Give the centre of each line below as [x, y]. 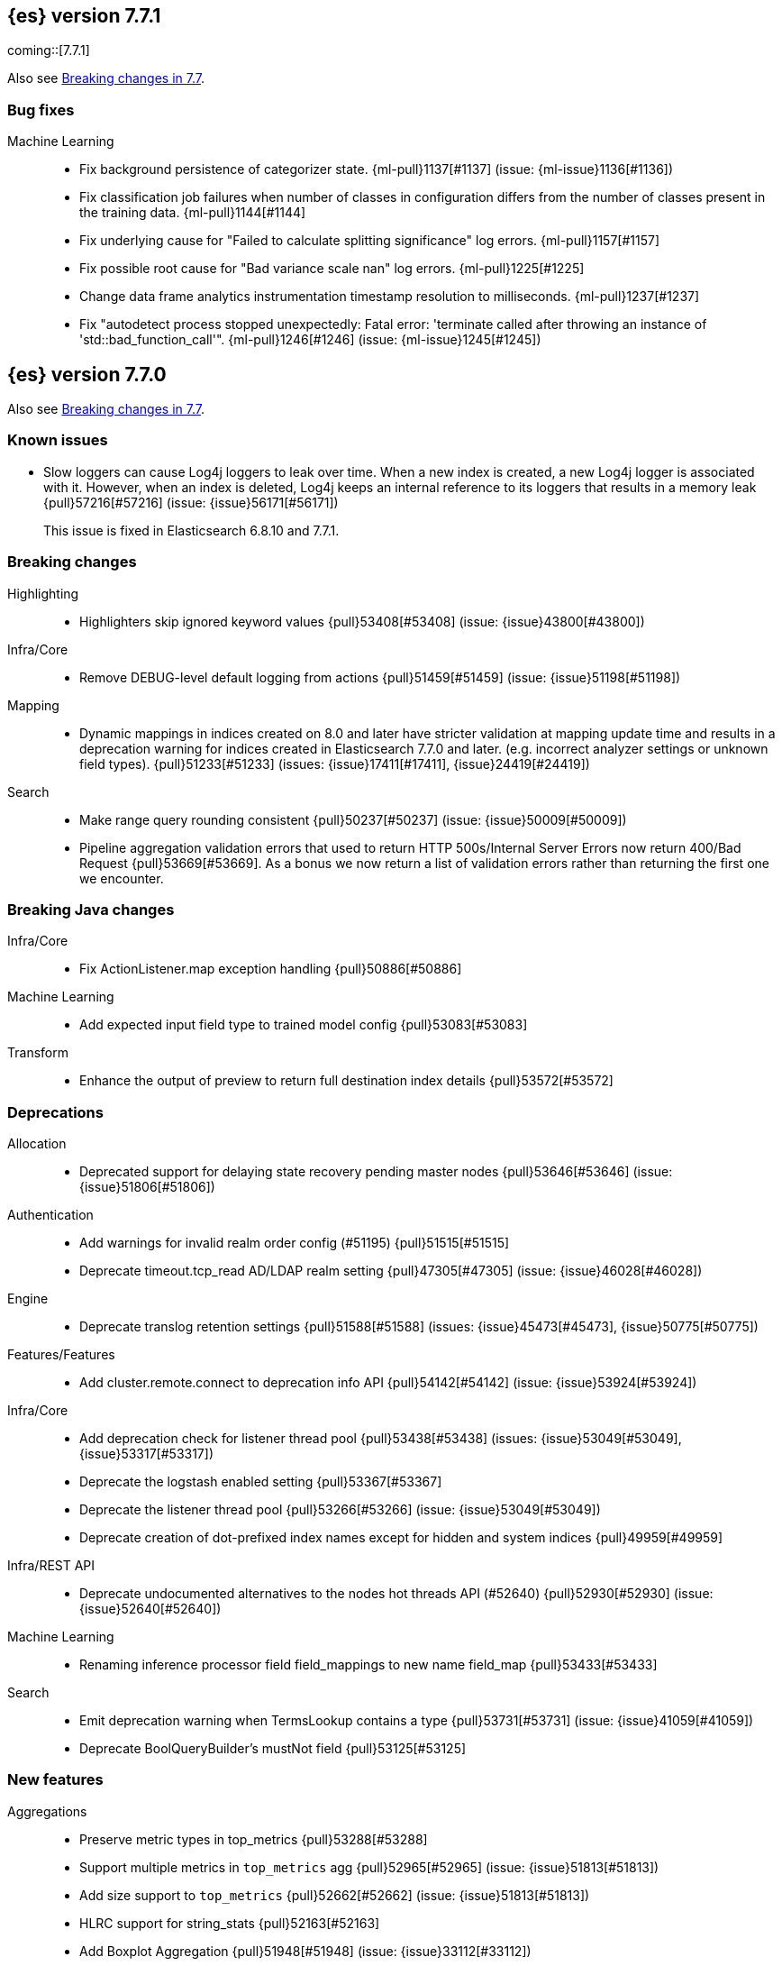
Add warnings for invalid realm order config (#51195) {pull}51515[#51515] [295, 1243]
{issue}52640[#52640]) [150, 1609]
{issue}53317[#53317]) [147, 1454]
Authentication [50, 1215]
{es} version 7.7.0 [87, 374]
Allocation [37, 1144]
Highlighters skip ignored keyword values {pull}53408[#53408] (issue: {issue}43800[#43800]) [362, 621]
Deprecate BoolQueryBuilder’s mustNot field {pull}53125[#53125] [273, 1749]
